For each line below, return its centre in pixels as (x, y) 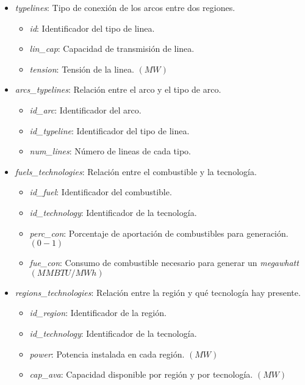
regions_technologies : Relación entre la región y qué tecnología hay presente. (158, 292)
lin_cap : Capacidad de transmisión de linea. (112, 49)
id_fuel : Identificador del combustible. (101, 192)
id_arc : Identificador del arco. (85, 110)
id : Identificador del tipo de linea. (92, 28)
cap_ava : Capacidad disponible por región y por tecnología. (141, 374)
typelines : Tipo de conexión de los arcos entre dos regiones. (125, 7)
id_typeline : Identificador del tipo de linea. (109, 130)
